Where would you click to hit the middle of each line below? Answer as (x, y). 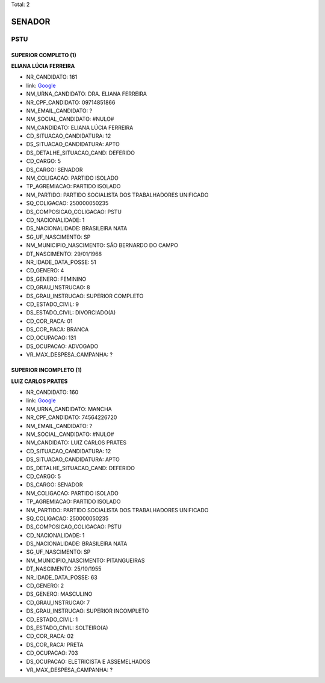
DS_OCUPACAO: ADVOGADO (62, 346)
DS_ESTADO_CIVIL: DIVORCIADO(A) (71, 313)
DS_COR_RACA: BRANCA (57, 329)
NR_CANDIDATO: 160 (52, 392)
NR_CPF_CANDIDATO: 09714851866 (71, 102)
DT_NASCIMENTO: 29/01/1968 (64, 254)
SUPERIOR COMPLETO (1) (44, 55)
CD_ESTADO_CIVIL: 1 (52, 619)
